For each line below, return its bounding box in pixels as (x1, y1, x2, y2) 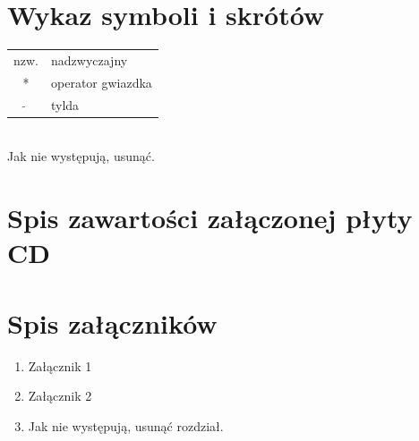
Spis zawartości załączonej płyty (7, 199, 413, 236)
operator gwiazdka (51, 72, 152, 91)
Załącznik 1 (28, 356, 92, 375)
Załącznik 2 (28, 386, 92, 405)
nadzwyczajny (51, 50, 128, 69)
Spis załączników (7, 304, 218, 341)
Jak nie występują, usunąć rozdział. (28, 416, 224, 435)
